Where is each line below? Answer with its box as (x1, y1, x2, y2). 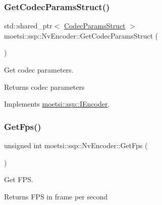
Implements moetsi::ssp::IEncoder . (4, 98, 110, 109)
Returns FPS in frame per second (4, 191, 108, 201)
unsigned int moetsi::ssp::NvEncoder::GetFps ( (4, 140, 148, 150)
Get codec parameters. (4, 64, 74, 75)
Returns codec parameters (4, 81, 85, 92)
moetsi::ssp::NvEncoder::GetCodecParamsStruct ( (4, 30, 158, 41)
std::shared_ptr (4, 20, 52, 31)
